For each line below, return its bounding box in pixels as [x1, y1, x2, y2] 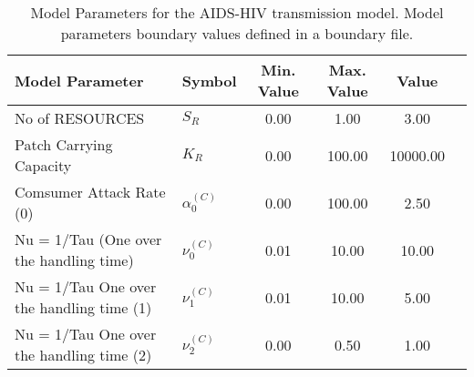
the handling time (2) [15, 344, 152, 365]
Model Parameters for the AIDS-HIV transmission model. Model [30, 2, 444, 23]
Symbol [181, 69, 237, 91]
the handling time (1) [15, 297, 152, 318]
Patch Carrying [15, 134, 113, 155]
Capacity [15, 155, 72, 176]
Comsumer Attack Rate [15, 181, 166, 202]
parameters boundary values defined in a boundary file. [60, 23, 414, 44]
